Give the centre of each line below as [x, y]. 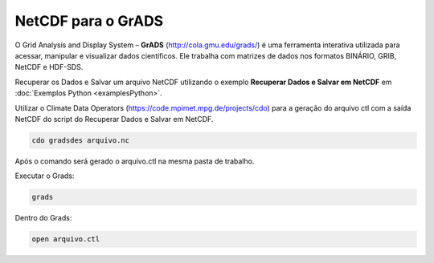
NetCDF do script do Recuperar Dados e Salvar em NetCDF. [114, 119]
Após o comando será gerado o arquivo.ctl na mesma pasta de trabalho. [135, 161]
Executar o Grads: [45, 176]
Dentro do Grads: [43, 218]
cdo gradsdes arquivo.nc [81, 140]
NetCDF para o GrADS [89, 21]
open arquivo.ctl [66, 239]
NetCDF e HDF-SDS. [49, 67]
